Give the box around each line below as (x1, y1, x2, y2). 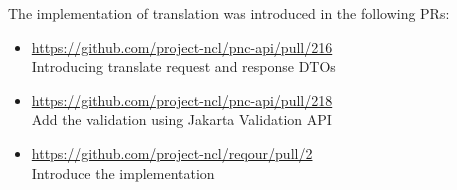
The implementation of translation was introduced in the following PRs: (8, 3, 450, 23)
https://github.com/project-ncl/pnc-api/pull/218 (31, 89, 333, 110)
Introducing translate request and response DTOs (31, 56, 336, 77)
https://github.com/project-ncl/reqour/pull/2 (31, 142, 313, 163)
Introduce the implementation (31, 162, 215, 183)
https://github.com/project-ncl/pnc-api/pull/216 (31, 36, 333, 57)
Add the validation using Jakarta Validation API (31, 109, 332, 130)
